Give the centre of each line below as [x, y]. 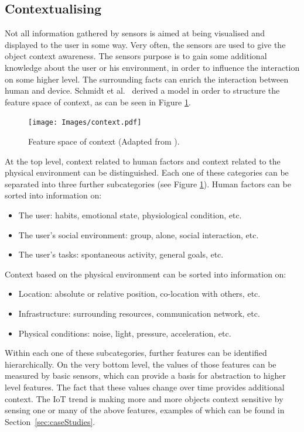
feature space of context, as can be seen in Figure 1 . [98, 102]
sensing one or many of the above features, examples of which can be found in [145, 410]
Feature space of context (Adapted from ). [104, 141]
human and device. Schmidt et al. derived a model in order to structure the [142, 90]
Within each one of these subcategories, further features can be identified [136, 353]
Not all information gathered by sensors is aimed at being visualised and [135, 33]
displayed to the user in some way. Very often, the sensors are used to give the [145, 44]
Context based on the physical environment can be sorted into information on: [146, 274]
